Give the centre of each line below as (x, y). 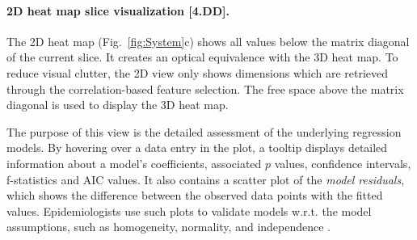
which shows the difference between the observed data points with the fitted (195, 195)
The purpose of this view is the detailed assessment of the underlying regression (204, 131)
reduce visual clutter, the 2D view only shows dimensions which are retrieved (198, 72)
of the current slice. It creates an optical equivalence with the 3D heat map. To (202, 57)
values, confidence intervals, (343, 163)
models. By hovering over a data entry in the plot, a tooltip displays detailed (197, 147)
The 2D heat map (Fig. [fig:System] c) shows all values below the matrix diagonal (208, 41)
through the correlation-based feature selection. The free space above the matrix (205, 88)
